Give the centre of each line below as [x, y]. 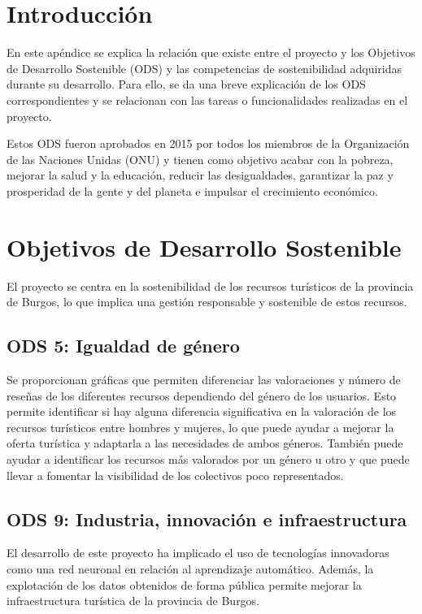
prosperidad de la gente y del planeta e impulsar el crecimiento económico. [192, 190]
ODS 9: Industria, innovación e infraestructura [207, 519]
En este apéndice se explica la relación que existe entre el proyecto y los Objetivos [211, 52]
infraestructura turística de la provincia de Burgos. [133, 601]
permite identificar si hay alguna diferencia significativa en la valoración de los [202, 411]
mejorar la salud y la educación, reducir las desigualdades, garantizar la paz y [200, 175]
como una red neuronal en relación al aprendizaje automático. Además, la [190, 568]
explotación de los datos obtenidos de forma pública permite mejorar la [184, 584]
